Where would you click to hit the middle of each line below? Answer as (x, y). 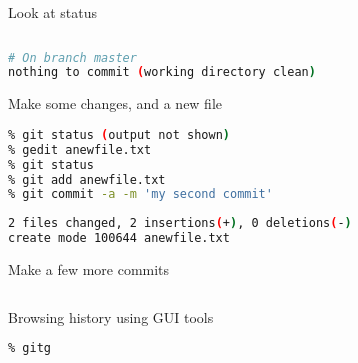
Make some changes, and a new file (115, 103)
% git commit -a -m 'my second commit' (140, 194)
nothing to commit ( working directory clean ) (162, 72)
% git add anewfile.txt (87, 179)
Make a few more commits (89, 269)
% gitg (29, 348)
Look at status (53, 12)
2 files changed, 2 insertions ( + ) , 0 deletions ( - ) (180, 223)
